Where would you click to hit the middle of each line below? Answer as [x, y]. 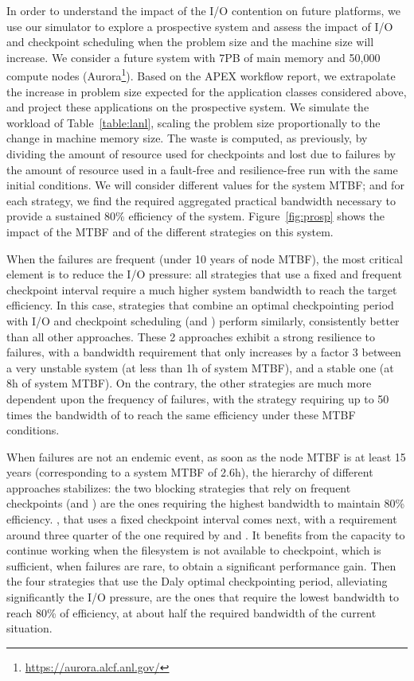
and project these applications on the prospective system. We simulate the [188, 107]
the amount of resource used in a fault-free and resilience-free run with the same [202, 169]
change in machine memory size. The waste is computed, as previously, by [187, 138]
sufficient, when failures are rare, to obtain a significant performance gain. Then [201, 565]
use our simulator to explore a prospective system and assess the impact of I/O [200, 26]
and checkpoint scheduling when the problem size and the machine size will [190, 42]
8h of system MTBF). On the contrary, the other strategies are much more [189, 383]
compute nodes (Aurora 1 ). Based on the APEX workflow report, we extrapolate [201, 75]
